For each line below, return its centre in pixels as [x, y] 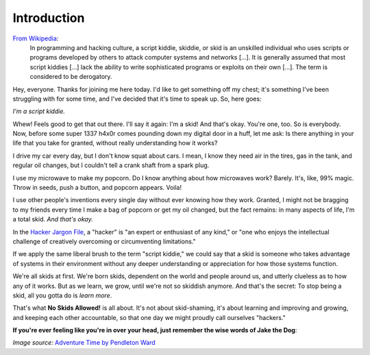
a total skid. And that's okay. [53, 219]
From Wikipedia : [36, 38]
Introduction [49, 18]
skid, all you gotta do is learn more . [62, 295]
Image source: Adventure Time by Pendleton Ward [84, 343]
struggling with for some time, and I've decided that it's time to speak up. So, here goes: [137, 99]
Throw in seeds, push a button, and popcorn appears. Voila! [97, 188]
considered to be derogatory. [71, 77]
